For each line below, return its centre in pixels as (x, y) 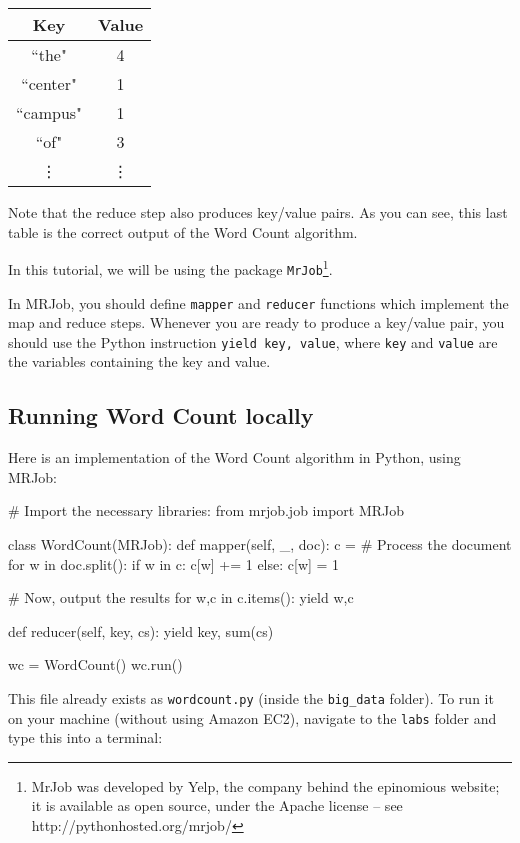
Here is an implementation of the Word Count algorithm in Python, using (234, 457)
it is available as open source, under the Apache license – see (217, 805)
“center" (49, 83)
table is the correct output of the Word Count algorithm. (183, 231)
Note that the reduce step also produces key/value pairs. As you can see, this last (258, 212)
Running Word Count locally (161, 415)
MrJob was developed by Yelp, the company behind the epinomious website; (265, 785)
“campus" (49, 112)
